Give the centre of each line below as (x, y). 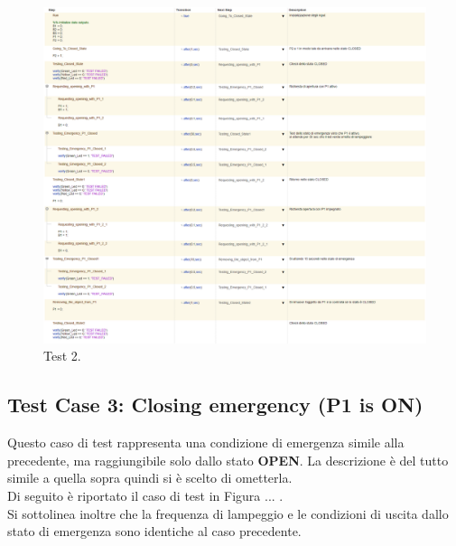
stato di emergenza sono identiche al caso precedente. (154, 531)
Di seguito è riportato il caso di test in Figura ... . (145, 495)
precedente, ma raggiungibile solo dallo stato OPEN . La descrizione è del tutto (228, 460)
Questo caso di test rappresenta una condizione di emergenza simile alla (206, 442)
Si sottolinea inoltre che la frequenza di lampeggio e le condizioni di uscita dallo (228, 513)
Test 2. (62, 356)
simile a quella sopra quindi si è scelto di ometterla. (150, 478)
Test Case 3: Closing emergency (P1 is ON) (215, 405)
